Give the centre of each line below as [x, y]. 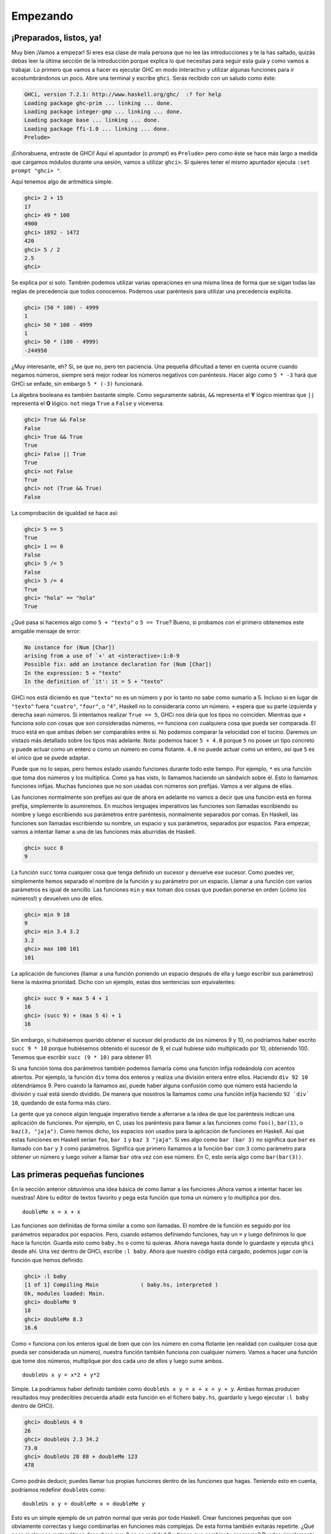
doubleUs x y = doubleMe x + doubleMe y [84, 1504]
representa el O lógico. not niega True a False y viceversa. [88, 403]
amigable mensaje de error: [46, 631]
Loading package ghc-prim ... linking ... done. [99, 103]
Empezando [42, 16]
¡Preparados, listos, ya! [56, 38]
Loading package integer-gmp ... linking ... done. [104, 111]
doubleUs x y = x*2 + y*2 [61, 1375]
